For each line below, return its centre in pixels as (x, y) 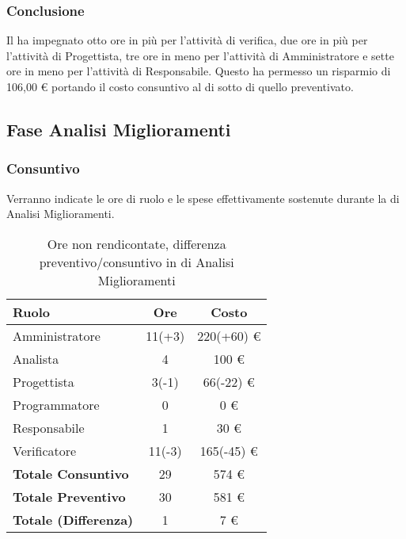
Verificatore (45, 450)
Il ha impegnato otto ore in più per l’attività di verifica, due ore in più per (187, 40)
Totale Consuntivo (71, 473)
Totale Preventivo (69, 496)
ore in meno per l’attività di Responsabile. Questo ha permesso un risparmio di (199, 71)
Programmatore (56, 404)
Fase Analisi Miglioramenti (119, 129)
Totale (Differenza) (73, 519)
